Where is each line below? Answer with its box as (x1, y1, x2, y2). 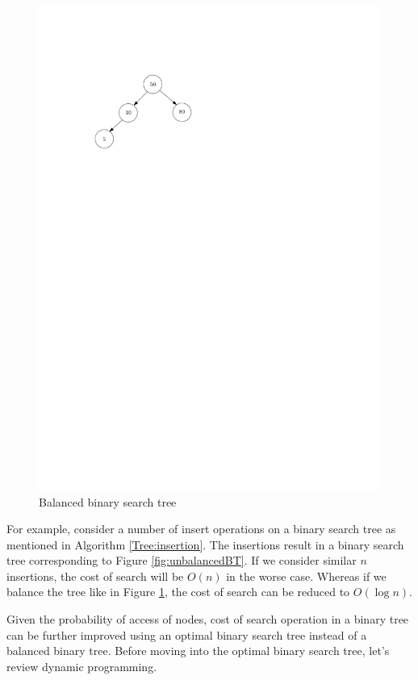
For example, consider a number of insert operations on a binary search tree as (6, 520, 396, 537)
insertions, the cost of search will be (6, 567, 184, 584)
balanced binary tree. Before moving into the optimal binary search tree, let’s (6, 642, 390, 659)
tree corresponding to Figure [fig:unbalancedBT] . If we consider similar (6, 552, 357, 569)
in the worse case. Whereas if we (226, 567, 387, 584)
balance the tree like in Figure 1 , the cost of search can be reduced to (6, 583, 350, 600)
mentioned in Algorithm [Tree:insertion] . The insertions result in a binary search (6, 536, 404, 553)
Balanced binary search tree (39, 493, 177, 510)
